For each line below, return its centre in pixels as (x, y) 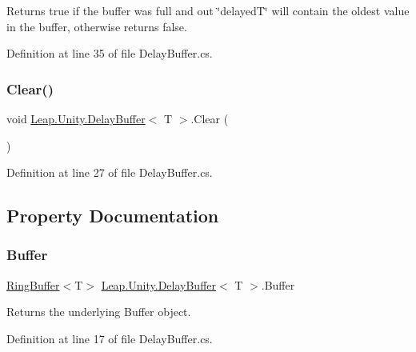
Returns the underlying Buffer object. (99, 312)
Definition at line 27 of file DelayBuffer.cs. (110, 172)
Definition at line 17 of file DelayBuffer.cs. (110, 338)
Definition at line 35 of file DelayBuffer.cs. (110, 53)
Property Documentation (113, 216)
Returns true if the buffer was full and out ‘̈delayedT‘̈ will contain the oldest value (208, 10)
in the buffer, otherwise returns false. (97, 26)
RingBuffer (33, 284)
